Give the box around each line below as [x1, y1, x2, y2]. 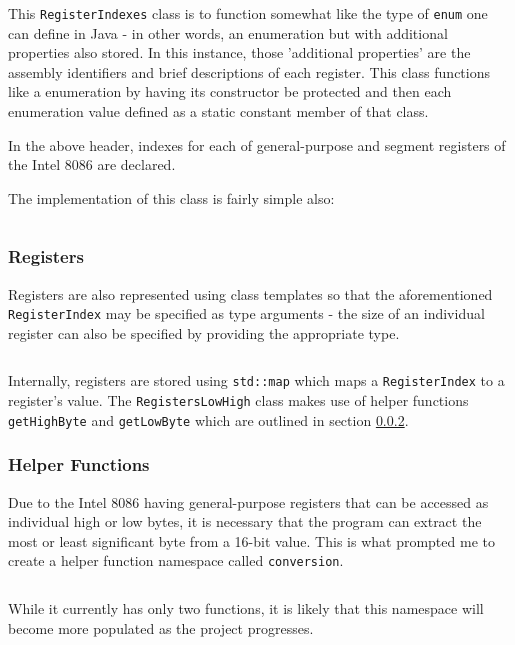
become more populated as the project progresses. [8, 617, 314, 638]
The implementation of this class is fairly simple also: [8, 187, 335, 208]
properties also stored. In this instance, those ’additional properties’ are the [8, 42, 471, 63]
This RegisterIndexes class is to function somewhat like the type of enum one [8, 3, 488, 23]
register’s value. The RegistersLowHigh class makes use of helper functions [8, 390, 469, 411]
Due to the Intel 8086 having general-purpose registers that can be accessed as [8, 491, 489, 512]
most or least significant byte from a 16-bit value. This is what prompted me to [8, 530, 495, 551]
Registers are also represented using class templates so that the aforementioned [8, 283, 493, 304]
